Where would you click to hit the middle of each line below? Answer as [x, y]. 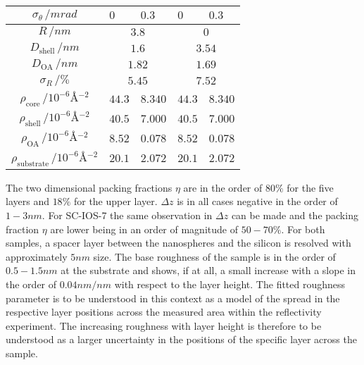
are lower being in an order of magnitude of [144, 229]
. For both [303, 229]
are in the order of [223, 187]
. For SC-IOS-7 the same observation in [127, 215]
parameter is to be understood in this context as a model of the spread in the [173, 298]
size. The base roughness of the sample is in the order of [214, 256]
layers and [27, 201]
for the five [310, 187]
